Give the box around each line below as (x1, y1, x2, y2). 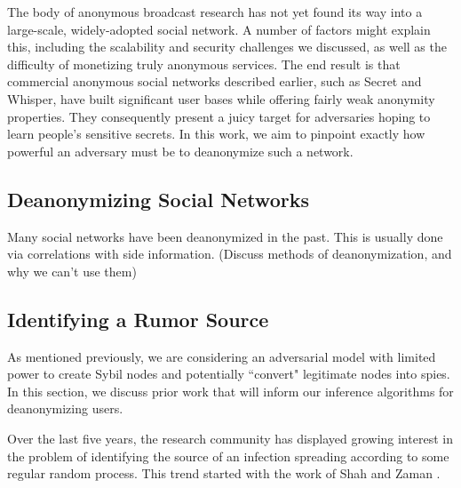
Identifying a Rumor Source (7, 305, 269, 332)
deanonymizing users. (7, 399, 123, 418)
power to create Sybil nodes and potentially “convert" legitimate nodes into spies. (7, 364, 450, 383)
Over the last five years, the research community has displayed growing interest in (7, 428, 453, 447)
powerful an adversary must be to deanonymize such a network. (7, 141, 354, 160)
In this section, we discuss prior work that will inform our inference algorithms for (7, 381, 454, 400)
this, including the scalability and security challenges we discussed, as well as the (7, 37, 447, 56)
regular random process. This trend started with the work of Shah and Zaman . (7, 464, 441, 483)
